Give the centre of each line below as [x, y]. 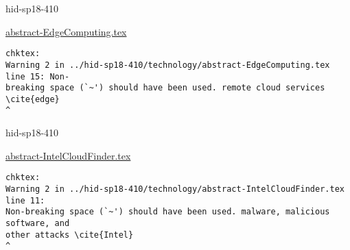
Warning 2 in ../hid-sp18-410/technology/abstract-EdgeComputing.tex [168, 65]
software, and [38, 223]
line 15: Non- [38, 76]
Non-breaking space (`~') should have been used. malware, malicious [168, 212]
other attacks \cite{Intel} [70, 235]
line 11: [25, 200]
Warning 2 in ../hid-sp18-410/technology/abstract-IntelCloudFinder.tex [175, 189]
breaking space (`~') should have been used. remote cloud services [165, 88]
